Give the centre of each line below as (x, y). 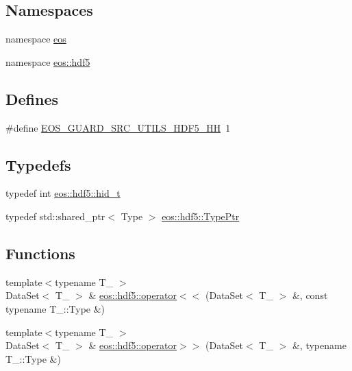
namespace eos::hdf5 (48, 61)
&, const (310, 295)
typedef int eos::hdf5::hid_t (63, 193)
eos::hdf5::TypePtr (201, 216)
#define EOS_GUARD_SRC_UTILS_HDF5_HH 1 (118, 127)
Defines (32, 98)
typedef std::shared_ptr (55, 216)
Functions (40, 253)
